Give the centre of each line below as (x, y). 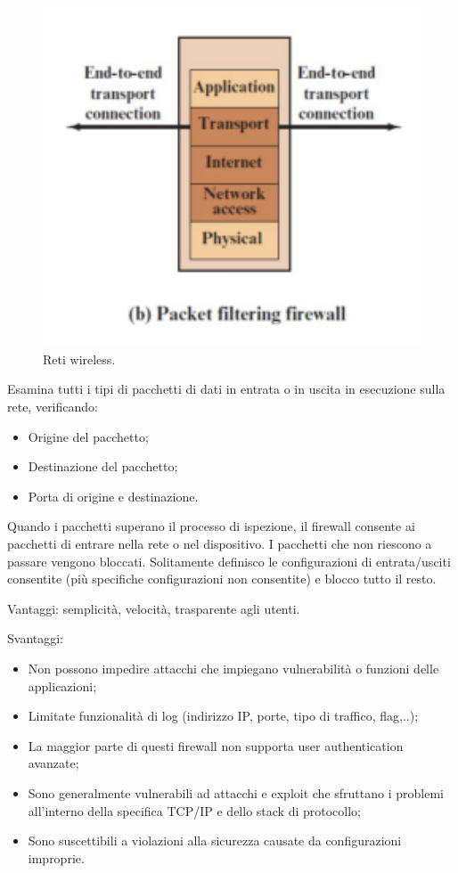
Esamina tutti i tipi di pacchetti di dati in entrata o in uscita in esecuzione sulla (226, 389)
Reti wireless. (79, 359)
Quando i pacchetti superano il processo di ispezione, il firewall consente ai (211, 526)
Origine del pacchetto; (88, 436)
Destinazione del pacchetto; (103, 466)
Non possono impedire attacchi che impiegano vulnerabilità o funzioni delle (233, 668)
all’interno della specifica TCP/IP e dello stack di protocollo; (194, 810)
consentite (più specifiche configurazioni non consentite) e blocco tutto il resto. (222, 579)
